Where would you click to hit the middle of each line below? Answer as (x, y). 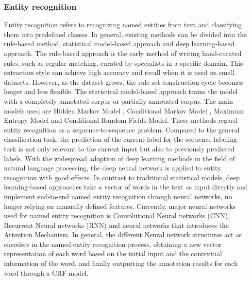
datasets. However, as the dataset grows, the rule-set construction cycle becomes (124, 82)
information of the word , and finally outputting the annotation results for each (121, 263)
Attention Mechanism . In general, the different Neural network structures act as (123, 234)
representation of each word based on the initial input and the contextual (113, 253)
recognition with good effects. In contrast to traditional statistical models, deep (122, 177)
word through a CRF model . (46, 272)
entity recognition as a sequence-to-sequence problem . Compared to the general (122, 129)
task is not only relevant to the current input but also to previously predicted (119, 148)
